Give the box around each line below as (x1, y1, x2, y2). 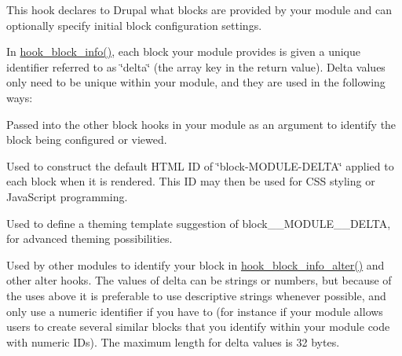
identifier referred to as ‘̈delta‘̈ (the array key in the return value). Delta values (6, 58, 386, 75)
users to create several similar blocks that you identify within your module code (6, 318, 390, 335)
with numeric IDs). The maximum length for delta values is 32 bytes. (6, 333, 340, 350)
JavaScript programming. (6, 188, 128, 204)
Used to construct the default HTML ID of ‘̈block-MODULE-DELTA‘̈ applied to (6, 157, 394, 174)
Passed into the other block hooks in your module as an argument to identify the (6, 116, 397, 132)
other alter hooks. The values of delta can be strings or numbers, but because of (6, 272, 392, 288)
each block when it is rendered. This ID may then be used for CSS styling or (6, 173, 375, 189)
